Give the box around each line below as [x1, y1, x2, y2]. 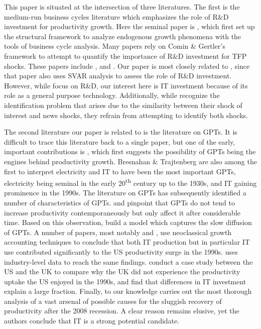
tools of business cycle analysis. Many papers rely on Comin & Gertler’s [4, 41, 225, 51]
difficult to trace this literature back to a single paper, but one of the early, [4, 136, 235, 147]
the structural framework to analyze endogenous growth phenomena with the [4, 31, 241, 41]
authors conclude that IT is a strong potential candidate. [4, 315, 180, 326]
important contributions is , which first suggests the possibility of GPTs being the [4, 146, 256, 157]
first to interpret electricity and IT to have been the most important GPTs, [4, 166, 236, 176]
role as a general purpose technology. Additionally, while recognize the [4, 90, 220, 100]
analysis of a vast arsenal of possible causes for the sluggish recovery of [4, 295, 222, 306]
